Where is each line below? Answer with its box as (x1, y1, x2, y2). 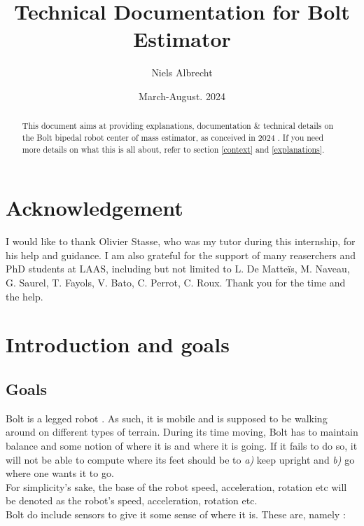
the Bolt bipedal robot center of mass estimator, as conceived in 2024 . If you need (22, 131, 324, 143)
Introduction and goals (6, 330, 230, 359)
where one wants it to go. (6, 466, 114, 480)
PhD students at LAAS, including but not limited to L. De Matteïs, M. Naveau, (6, 261, 350, 276)
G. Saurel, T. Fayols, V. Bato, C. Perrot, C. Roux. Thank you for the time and (6, 275, 346, 289)
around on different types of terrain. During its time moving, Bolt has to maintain (6, 424, 358, 439)
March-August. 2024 (139, 88, 225, 103)
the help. (6, 289, 43, 303)
